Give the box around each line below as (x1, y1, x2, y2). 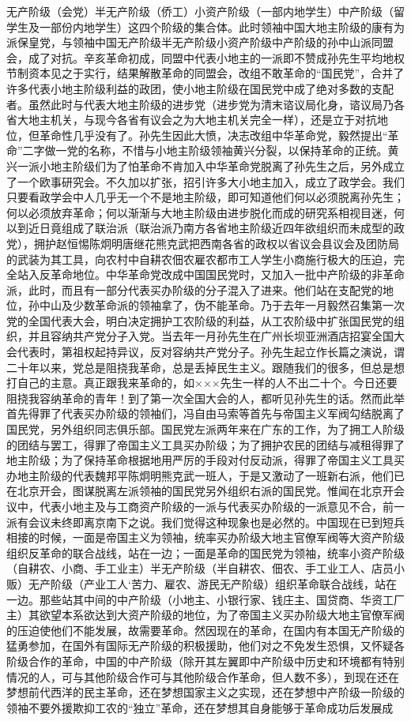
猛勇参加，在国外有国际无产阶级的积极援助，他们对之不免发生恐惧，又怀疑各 (6, 637, 405, 654)
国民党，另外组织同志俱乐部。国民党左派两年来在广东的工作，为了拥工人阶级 (6, 421, 405, 437)
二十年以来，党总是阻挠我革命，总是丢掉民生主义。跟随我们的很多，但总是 (6, 359, 394, 375)
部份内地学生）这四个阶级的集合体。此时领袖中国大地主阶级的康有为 (50, 18, 405, 35)
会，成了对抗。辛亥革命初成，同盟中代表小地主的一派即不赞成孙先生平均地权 (6, 49, 405, 66)
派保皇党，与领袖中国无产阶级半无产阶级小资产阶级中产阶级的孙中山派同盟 (6, 34, 394, 51)
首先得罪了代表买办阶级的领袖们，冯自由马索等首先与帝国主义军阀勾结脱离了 (6, 405, 405, 422)
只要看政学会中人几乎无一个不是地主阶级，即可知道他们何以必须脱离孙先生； (6, 189, 405, 205)
